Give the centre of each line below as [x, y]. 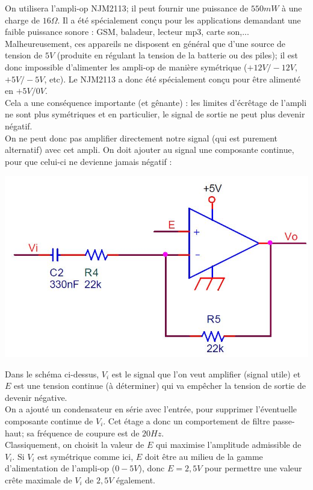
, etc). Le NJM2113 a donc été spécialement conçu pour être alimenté [172, 79]
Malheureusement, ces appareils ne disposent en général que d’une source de [145, 43]
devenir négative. [36, 397]
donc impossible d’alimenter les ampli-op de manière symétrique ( [126, 67]
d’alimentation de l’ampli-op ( [60, 468]
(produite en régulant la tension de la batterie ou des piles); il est [178, 55]
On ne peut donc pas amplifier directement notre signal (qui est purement [141, 138]
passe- [284, 421]
